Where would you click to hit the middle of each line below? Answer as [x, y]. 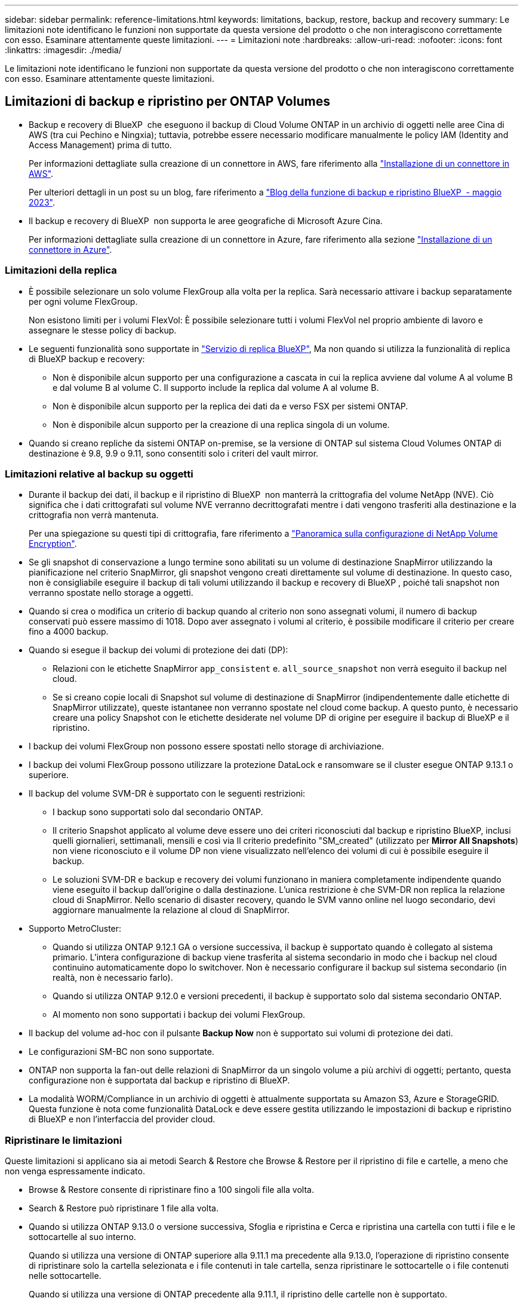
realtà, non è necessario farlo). [113, 978]
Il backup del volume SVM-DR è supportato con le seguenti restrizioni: [167, 794]
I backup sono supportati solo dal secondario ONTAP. [158, 812]
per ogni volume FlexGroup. [83, 301]
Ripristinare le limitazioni [64, 1140]
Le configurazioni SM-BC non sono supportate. [121, 1052]
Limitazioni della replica [61, 270]
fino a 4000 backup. [69, 632]
